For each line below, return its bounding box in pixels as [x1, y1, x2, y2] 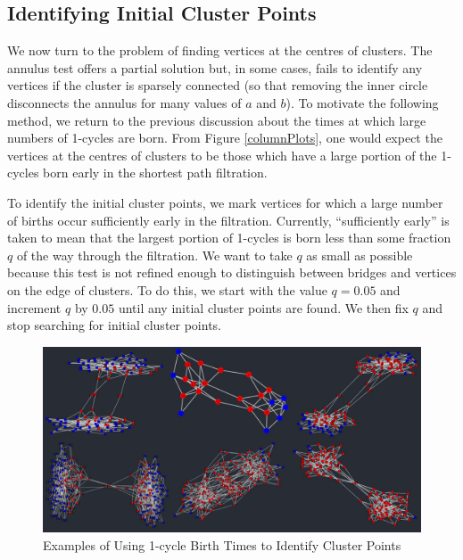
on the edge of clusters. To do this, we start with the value [7, 280, 327, 299]
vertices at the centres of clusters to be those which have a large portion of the [7, 145, 437, 164]
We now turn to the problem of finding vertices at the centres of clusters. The [7, 41, 433, 60]
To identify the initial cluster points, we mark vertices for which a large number [7, 193, 443, 211]
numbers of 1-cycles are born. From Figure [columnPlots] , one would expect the [7, 128, 442, 147]
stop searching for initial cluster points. [7, 316, 222, 334]
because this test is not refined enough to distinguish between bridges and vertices [7, 263, 457, 282]
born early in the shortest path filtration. [43, 163, 268, 182]
